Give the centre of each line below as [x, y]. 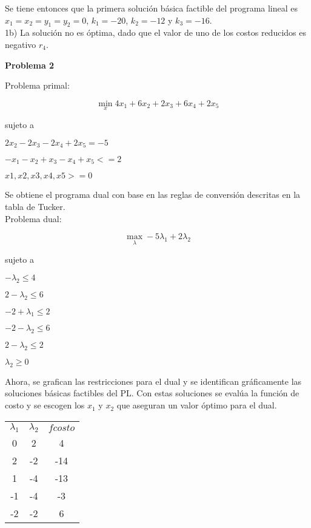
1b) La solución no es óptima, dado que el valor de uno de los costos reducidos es [155, 32]
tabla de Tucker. [35, 207]
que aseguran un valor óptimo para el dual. [197, 405]
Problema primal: [37, 85]
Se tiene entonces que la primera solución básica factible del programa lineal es [152, 8]
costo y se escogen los [45, 405]
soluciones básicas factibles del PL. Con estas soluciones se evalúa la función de [152, 393]
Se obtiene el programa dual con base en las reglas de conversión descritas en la [153, 195]
